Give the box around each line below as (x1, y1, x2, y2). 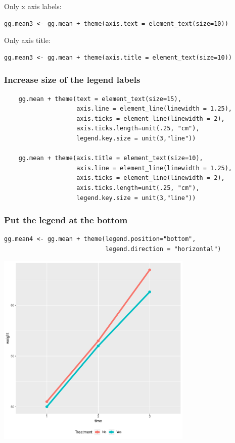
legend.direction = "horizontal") (105, 245, 221, 253)
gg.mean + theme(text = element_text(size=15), (18, 95, 181, 103)
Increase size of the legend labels (4, 73, 140, 86)
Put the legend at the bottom (4, 214, 128, 226)
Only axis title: (4, 35, 51, 45)
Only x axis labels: (4, 1, 62, 11)
